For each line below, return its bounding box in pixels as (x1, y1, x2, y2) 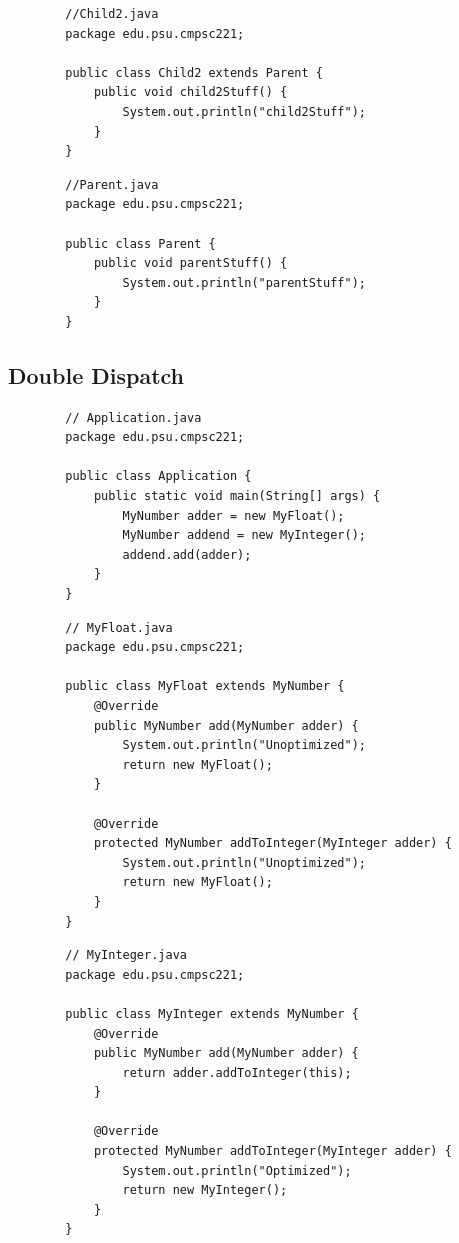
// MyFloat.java (65, 620, 173, 635)
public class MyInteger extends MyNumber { (65, 1006, 359, 1021)
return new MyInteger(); (122, 1183, 288, 1198)
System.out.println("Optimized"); (122, 1163, 352, 1178)
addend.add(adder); (122, 547, 252, 562)
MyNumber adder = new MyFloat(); (122, 508, 345, 523)
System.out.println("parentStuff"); (122, 275, 366, 290)
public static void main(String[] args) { (93, 489, 381, 504)
